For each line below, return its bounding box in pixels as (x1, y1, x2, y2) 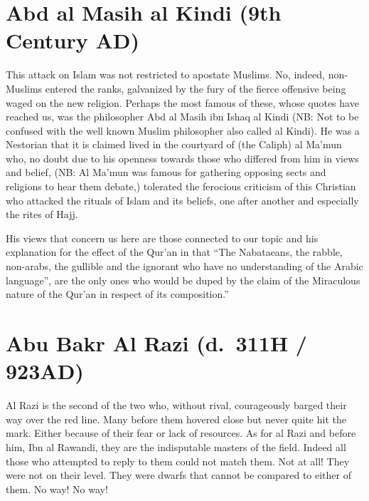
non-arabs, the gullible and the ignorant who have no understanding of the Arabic (6, 259, 363, 274)
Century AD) (6, 26, 139, 55)
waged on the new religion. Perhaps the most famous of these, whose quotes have (6, 95, 359, 110)
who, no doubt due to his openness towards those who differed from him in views (6, 150, 359, 165)
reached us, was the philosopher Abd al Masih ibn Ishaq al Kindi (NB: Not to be (6, 109, 359, 124)
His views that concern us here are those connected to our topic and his (6, 230, 319, 245)
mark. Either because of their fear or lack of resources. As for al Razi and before (6, 425, 356, 440)
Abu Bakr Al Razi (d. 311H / (6, 329, 307, 357)
